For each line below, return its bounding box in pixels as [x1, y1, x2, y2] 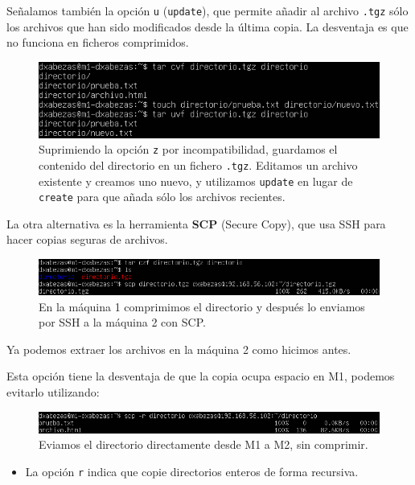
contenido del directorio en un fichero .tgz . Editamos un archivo [39, 156, 358, 173]
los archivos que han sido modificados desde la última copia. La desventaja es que [6, 18, 409, 35]
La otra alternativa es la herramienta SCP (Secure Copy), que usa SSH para [6, 215, 386, 232]
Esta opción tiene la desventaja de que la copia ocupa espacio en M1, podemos [6, 368, 395, 384]
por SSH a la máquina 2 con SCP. [39, 314, 206, 331]
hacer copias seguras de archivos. [6, 231, 168, 248]
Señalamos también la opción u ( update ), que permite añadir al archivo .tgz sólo [6, 2, 409, 18]
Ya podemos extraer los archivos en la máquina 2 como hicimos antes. [6, 340, 351, 357]
